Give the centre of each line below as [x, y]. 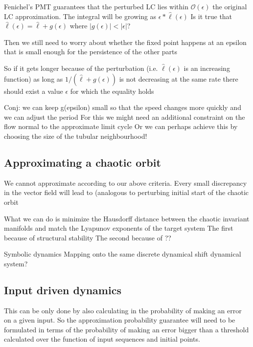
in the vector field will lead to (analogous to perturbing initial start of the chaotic [126, 192]
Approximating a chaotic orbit [82, 162]
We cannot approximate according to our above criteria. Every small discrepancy [126, 183]
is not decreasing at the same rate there [179, 78]
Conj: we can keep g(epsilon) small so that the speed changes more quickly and [123, 107]
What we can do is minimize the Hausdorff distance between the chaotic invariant [127, 218]
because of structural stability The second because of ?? [88, 237]
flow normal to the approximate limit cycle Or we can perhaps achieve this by [121, 126]
